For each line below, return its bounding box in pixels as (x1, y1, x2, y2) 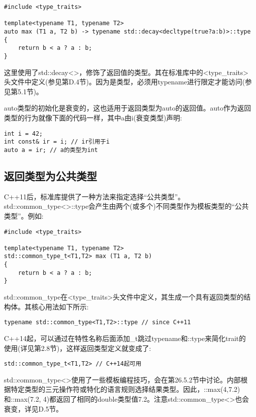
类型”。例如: (4, 210, 44, 221)
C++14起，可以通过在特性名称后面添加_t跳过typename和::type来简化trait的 (4, 333, 246, 343)
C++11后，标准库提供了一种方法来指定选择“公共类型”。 (4, 191, 185, 201)
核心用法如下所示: (31, 301, 89, 311)
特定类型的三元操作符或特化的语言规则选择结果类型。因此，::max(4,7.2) (10, 384, 240, 394)
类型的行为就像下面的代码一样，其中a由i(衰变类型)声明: (4, 112, 182, 122)
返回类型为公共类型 (4, 168, 97, 183)
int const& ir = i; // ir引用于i (4, 138, 110, 146)
